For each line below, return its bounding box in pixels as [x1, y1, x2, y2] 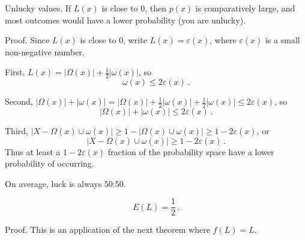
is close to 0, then [101, 2, 166, 14]
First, [5, 66, 25, 78]
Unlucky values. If [5, 2, 71, 14]
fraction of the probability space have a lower [107, 145, 274, 158]
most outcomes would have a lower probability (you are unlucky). [5, 13, 246, 26]
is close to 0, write [80, 34, 147, 46]
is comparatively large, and [195, 2, 295, 14]
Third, [5, 125, 28, 137]
